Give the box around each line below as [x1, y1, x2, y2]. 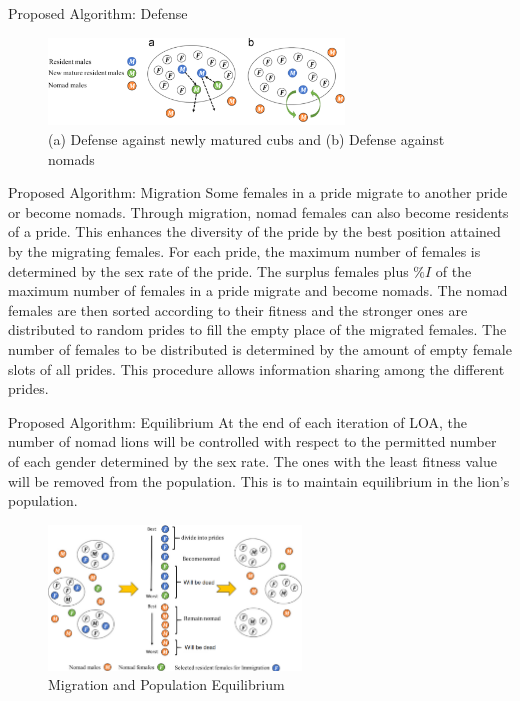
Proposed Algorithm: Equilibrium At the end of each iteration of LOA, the [8, 411, 467, 432]
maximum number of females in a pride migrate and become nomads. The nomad [8, 280, 508, 301]
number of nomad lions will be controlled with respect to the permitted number [8, 431, 497, 452]
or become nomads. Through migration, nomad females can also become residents [8, 201, 509, 222]
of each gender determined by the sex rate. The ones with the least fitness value [8, 450, 497, 471]
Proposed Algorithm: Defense [8, 3, 188, 23]
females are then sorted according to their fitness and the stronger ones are [8, 299, 468, 320]
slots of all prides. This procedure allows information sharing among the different [8, 358, 505, 379]
